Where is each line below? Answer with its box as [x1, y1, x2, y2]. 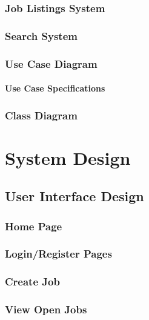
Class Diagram [5, 107, 78, 122]
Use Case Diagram [5, 56, 98, 71]
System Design [5, 145, 131, 170]
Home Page [5, 218, 62, 233]
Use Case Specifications [5, 82, 105, 95]
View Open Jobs [5, 302, 87, 317]
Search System [5, 28, 78, 43]
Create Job [5, 274, 60, 289]
